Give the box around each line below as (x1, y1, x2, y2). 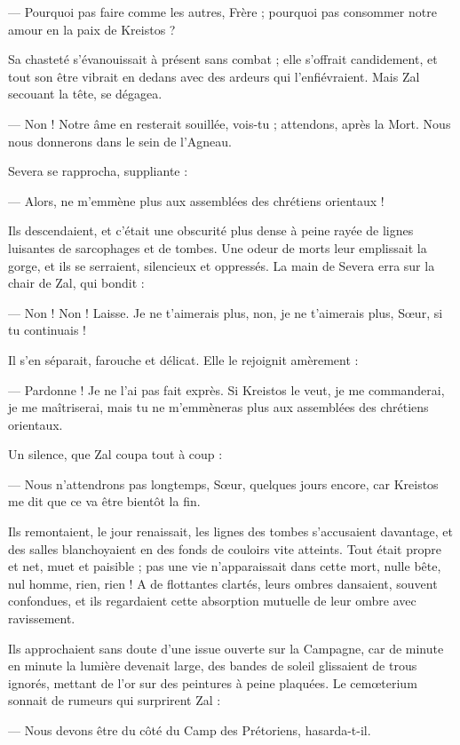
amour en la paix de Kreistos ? (8, 20, 176, 38)
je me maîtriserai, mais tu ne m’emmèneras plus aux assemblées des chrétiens (8, 398, 429, 416)
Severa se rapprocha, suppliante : (8, 162, 188, 180)
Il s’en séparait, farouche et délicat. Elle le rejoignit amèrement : (8, 350, 359, 369)
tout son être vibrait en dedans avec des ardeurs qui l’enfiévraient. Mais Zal (8, 67, 420, 85)
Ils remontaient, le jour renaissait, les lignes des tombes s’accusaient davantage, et (8, 522, 453, 541)
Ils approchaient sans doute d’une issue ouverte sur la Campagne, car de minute (8, 638, 444, 657)
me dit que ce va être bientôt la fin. (8, 492, 201, 511)
